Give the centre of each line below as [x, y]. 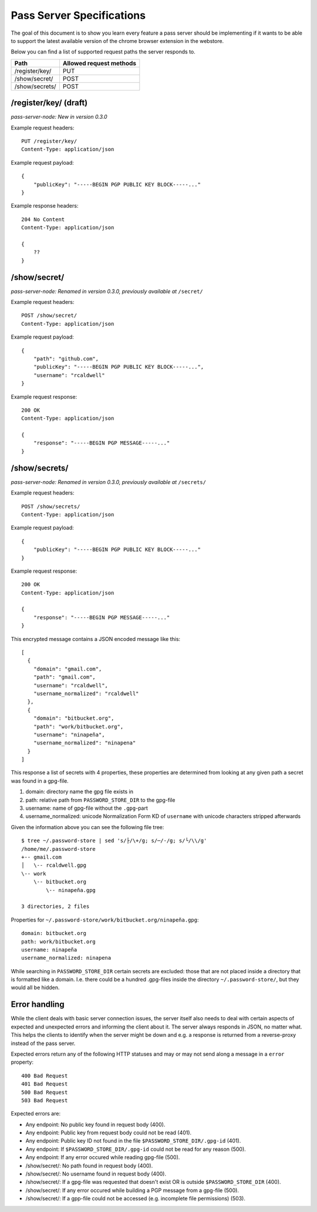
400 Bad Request [45, 1076]
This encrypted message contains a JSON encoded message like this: [96, 639]
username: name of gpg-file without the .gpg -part [87, 808]
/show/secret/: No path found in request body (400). [89, 1166]
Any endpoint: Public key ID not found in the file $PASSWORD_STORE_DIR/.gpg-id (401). [133, 1141]
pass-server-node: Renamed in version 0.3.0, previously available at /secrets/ [109, 482]
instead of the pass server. [43, 1043]
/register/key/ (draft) [49, 103]
